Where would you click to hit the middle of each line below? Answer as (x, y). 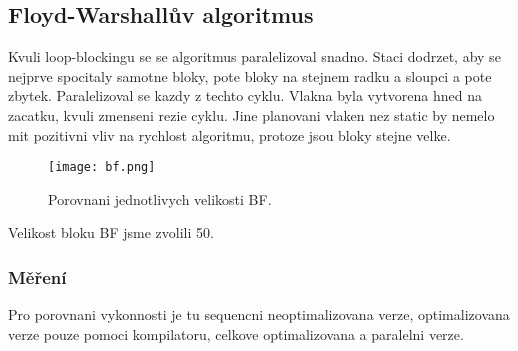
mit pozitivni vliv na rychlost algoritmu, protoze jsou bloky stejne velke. (229, 134)
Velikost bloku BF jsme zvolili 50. (111, 232)
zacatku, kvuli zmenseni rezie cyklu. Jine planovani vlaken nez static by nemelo (251, 114)
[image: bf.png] (102, 167)
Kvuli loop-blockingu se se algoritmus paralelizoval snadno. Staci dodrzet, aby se (254, 56)
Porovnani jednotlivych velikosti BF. (160, 198)
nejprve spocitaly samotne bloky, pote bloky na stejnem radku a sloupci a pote (250, 75)
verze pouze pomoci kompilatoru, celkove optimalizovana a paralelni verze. (236, 333)
